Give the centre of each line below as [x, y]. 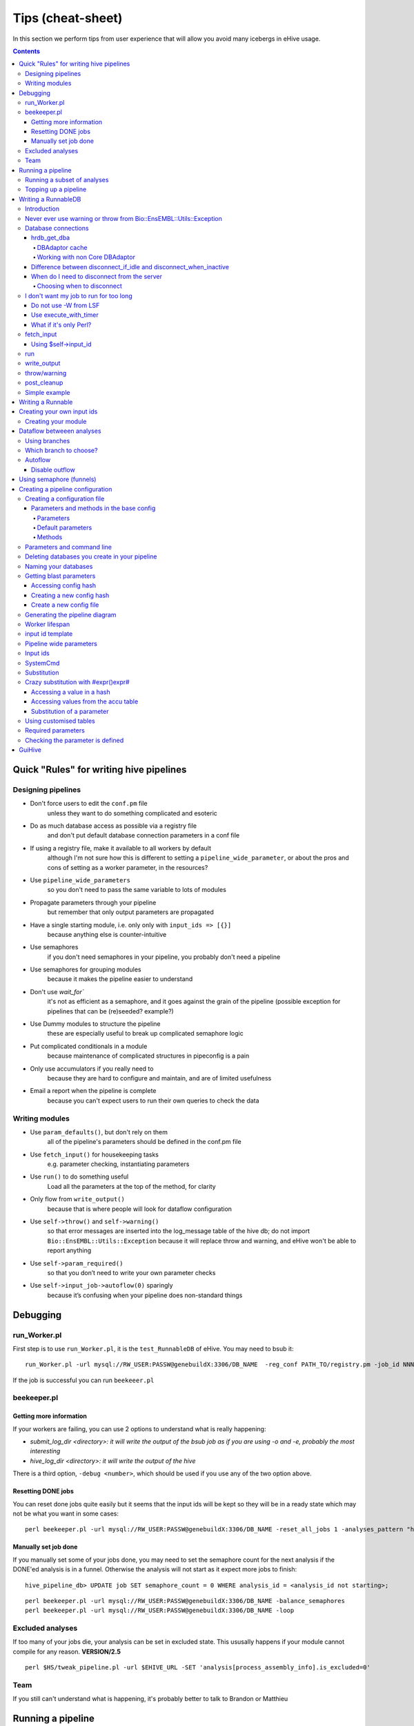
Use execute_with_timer [65, 315]
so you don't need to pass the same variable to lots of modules [137, 890]
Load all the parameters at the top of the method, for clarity [132, 1186]
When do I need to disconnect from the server [97, 276]
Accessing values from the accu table [85, 701]
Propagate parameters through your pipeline [93, 902]
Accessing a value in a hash [71, 692]
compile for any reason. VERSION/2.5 [67, 1651]
